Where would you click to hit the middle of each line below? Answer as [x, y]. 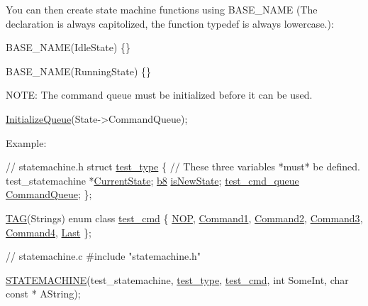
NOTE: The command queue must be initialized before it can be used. [159, 95]
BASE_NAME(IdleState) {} [68, 47]
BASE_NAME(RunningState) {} [78, 71]
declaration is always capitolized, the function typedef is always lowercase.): [170, 23]
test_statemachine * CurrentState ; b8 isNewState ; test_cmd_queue [152, 180]
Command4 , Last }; [49, 232]
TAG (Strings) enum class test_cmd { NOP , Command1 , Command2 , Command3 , [184, 218]
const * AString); [43, 294]
